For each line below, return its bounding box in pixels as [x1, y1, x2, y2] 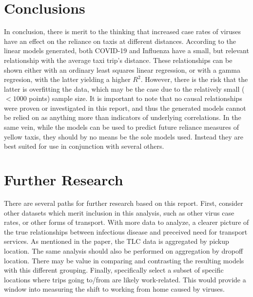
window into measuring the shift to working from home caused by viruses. [4, 284, 225, 294]
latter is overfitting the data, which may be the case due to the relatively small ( [4, 83, 245, 94]
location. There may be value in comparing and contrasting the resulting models [4, 255, 244, 265]
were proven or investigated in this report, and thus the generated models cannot [4, 102, 246, 113]
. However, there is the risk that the [140, 74, 248, 84]
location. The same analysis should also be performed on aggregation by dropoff [4, 245, 243, 256]
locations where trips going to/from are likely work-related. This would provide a [4, 274, 246, 284]
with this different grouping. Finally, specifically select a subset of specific [4, 265, 224, 275]
